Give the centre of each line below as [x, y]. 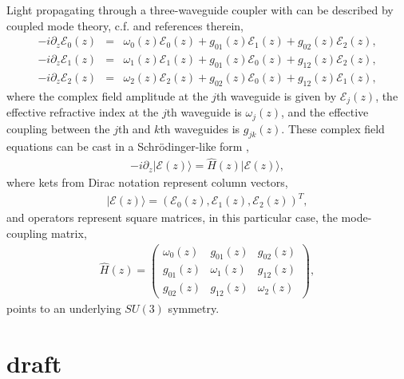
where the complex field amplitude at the [107, 95]
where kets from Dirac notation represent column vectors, [147, 182]
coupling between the [58, 128]
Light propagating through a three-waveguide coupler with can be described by [200, 10]
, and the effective [325, 112]
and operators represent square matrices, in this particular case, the [172, 217]
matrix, [69, 233]
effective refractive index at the [83, 112]
